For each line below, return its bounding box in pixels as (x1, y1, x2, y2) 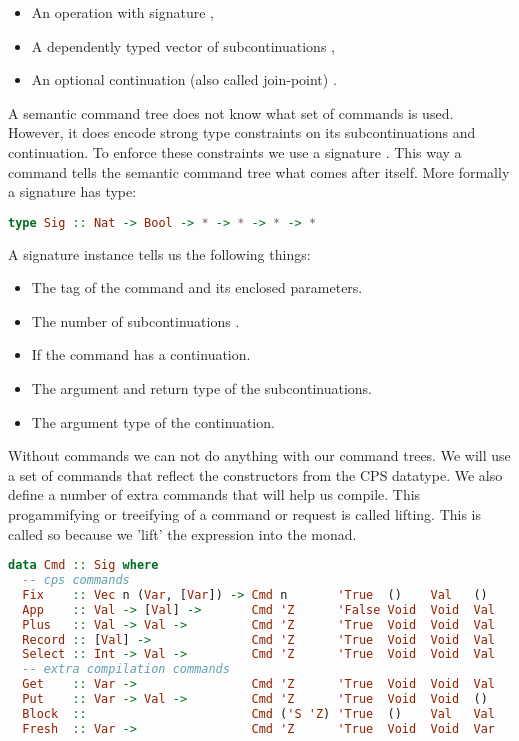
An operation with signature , (31, 2, 214, 22)
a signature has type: (8, 181, 137, 202)
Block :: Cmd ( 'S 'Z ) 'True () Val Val (22, 706, 495, 721)
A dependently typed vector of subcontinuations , (31, 35, 335, 56)
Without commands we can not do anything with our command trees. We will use (8, 445, 511, 466)
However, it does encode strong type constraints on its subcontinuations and (8, 122, 476, 143)
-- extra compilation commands (22, 662, 230, 677)
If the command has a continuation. (31, 344, 251, 365)
